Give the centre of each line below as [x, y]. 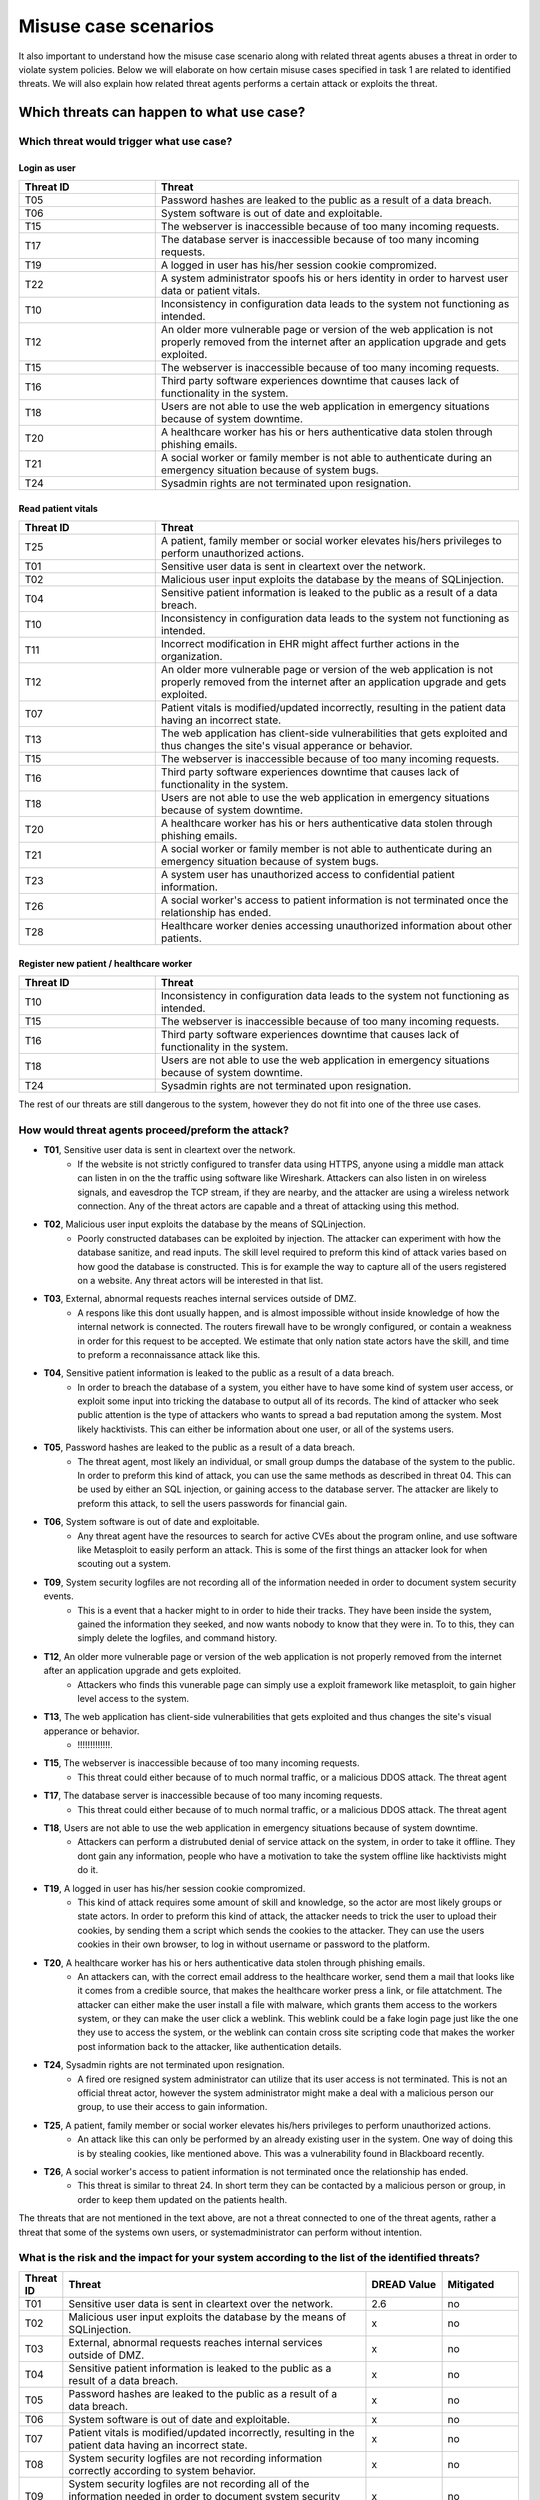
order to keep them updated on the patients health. [182, 2199]
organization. [191, 657]
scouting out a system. [124, 1564]
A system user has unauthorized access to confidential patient [307, 875]
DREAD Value [404, 2284]
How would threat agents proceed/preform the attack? [154, 1130]
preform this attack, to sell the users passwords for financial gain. [212, 1503]
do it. [88, 1870]
